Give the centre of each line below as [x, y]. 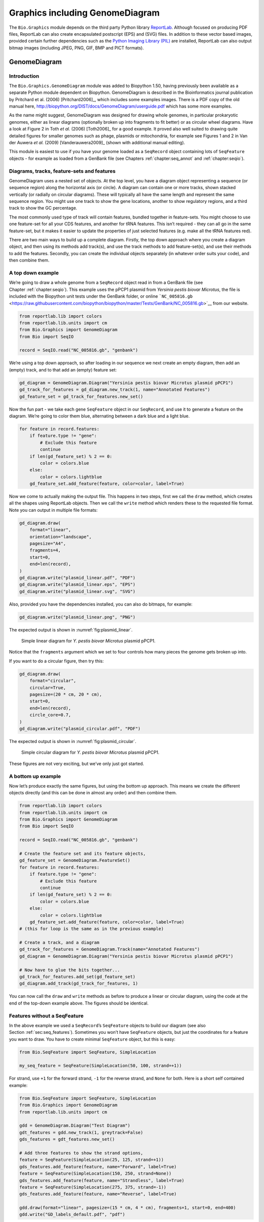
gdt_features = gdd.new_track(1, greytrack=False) [81, 1132]
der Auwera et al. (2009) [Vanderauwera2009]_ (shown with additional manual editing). [97, 142]
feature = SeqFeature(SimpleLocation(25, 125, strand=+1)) [91, 1160]
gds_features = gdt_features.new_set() [67, 1139]
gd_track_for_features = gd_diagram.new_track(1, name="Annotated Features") [115, 390]
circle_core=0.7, [50, 715]
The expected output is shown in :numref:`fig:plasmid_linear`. [71, 630]
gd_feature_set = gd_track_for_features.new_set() [81, 396]
